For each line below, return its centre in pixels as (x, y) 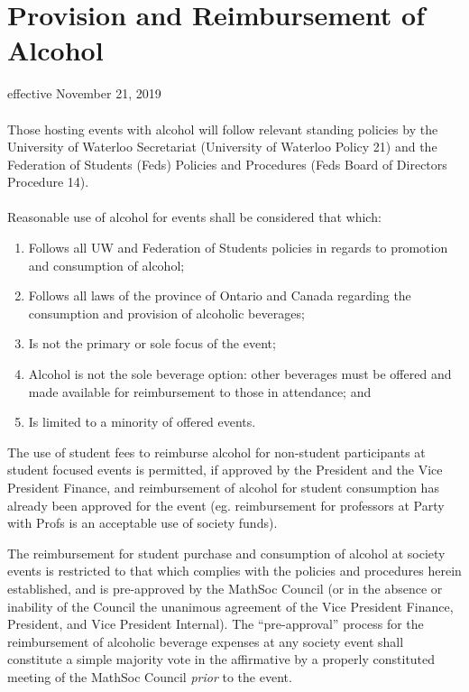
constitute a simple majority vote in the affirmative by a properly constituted (221, 659)
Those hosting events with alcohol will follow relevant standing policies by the (223, 129)
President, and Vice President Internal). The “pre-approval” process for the (216, 624)
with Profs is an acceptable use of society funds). (143, 523)
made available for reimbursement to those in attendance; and (200, 391)
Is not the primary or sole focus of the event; (152, 343)
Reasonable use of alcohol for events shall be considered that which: (194, 217)
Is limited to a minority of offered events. (142, 422)
